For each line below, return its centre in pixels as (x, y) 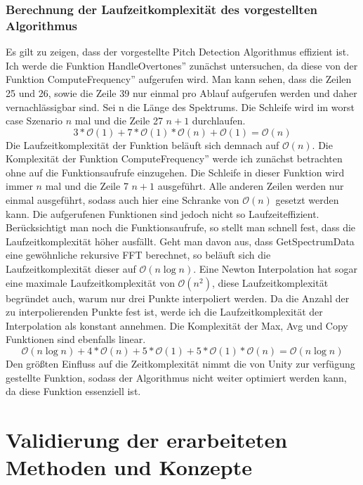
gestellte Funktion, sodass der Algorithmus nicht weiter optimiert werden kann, (176, 377)
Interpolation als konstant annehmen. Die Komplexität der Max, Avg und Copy (177, 325)
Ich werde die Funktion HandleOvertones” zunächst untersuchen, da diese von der (182, 65)
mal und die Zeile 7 (87, 186)
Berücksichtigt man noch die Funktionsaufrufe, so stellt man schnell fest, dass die (181, 227)
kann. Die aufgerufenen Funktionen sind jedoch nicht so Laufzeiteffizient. (163, 213)
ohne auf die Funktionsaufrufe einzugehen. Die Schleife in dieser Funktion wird (175, 172)
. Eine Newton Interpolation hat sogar (275, 269)
